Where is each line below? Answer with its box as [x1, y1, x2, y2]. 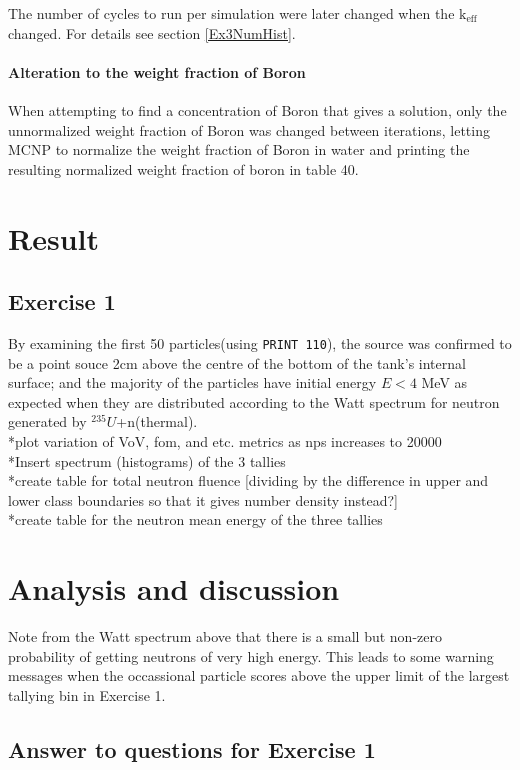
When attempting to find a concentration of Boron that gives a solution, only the [8, 99, 507, 120]
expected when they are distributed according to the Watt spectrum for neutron [8, 391, 500, 412]
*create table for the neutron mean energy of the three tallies [8, 509, 383, 530]
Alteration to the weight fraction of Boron [8, 61, 306, 82]
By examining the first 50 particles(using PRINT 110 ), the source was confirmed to [8, 332, 512, 353]
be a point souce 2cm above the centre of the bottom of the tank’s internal [8, 352, 466, 373]
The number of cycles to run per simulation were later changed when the [8, 3, 455, 23]
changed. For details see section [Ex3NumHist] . [8, 22, 296, 43]
